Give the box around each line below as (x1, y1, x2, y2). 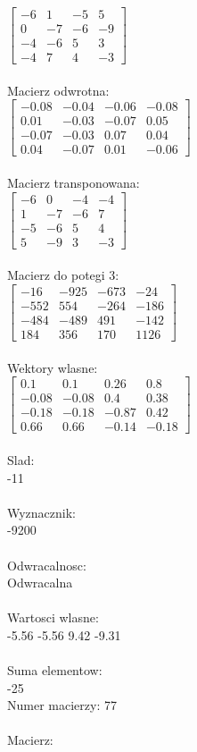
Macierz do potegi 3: (7, 266, 119, 284)
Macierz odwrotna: (7, 80, 110, 99)
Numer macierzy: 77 (7, 696, 117, 714)
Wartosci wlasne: (7, 608, 99, 627)
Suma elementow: (7, 661, 103, 680)
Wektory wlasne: (7, 358, 98, 376)
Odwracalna (7, 573, 73, 592)
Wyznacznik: (7, 503, 77, 521)
